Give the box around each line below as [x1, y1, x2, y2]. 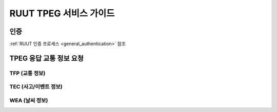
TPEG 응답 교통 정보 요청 [9, 54, 84, 62]
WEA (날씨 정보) [9, 97, 48, 104]
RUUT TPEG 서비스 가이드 [9, 8, 115, 19]
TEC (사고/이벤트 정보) [9, 83, 63, 91]
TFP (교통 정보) [9, 70, 46, 77]
